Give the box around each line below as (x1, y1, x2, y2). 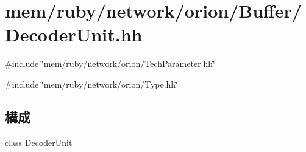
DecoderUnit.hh (5, 22, 143, 47)
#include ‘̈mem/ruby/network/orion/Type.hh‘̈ (5, 77, 179, 90)
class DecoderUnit (5, 136, 73, 148)
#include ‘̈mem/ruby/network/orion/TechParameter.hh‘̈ (5, 57, 215, 70)
